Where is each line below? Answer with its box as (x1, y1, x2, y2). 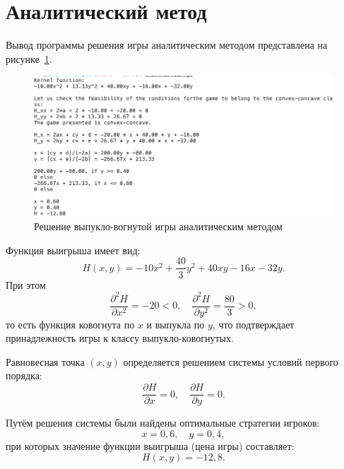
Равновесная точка (6, 354, 85, 369)
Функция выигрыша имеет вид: (6, 242, 141, 257)
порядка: (6, 368, 42, 383)
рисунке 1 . (6, 51, 52, 66)
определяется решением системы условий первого (123, 354, 338, 369)
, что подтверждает (212, 316, 295, 331)
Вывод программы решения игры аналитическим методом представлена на (6, 37, 328, 52)
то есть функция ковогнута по (6, 316, 135, 331)
